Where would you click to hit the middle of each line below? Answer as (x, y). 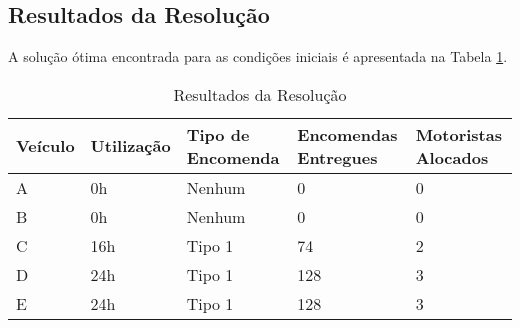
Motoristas (458, 134)
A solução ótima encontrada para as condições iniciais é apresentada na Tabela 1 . (258, 56)
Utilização (130, 146)
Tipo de (218, 134)
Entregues (337, 157)
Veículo (45, 146)
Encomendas (347, 134)
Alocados (452, 157)
